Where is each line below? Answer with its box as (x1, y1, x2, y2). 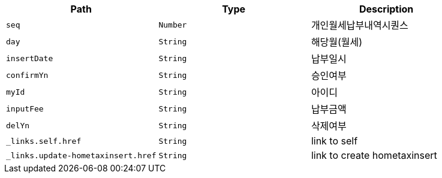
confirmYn (6, 70, 49, 80)
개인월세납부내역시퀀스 (311, 19, 408, 31)
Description (359, 3, 414, 15)
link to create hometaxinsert (311, 149, 437, 161)
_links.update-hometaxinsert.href (6, 150, 157, 160)
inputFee (6, 104, 44, 113)
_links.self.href (6, 136, 82, 146)
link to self (311, 135, 358, 147)
